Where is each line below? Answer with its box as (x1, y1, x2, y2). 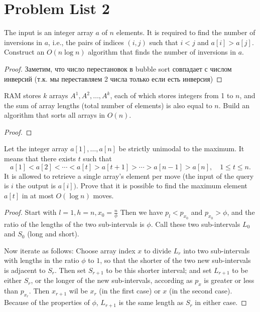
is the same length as (118, 297, 184, 307)
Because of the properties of (4, 297, 90, 307)
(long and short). (27, 228, 79, 239)
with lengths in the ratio (4, 255, 79, 265)
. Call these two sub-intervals (151, 218, 240, 229)
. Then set (54, 265, 86, 275)
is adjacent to (4, 265, 46, 275)
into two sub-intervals (183, 245, 250, 255)
